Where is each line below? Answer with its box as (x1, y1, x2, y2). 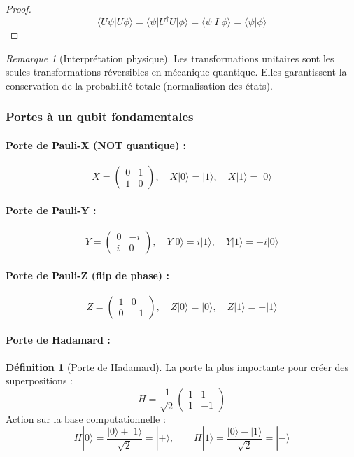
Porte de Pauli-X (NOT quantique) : (6, 137, 186, 152)
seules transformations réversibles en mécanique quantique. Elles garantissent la (6, 64, 347, 79)
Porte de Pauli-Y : (6, 202, 97, 217)
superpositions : (6, 373, 73, 388)
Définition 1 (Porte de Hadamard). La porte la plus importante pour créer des (6, 359, 349, 374)
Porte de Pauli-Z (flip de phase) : (6, 267, 169, 282)
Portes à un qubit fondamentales (6, 108, 194, 125)
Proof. (6, 1, 31, 15)
